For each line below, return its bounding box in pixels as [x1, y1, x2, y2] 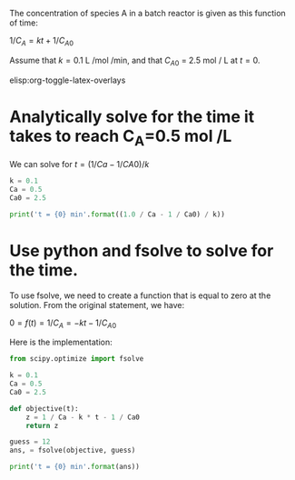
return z [25, 421, 59, 430]
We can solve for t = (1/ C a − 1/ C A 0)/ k [9, 159, 150, 170]
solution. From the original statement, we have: [9, 299, 184, 310]
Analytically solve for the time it [9, 106, 255, 126]
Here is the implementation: [9, 336, 113, 348]
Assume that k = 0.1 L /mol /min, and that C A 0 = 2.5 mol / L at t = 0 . [9, 55, 261, 67]
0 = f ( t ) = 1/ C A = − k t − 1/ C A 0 [9, 317, 116, 330]
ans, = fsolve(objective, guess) [9, 445, 136, 455]
